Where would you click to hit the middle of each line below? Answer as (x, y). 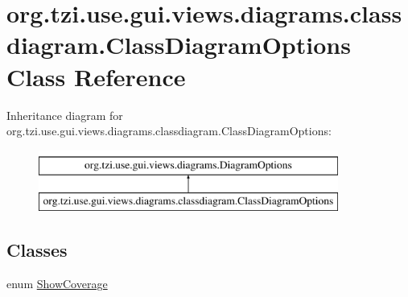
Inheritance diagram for (65, 115)
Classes (37, 250)
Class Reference (96, 76)
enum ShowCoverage (57, 284)
